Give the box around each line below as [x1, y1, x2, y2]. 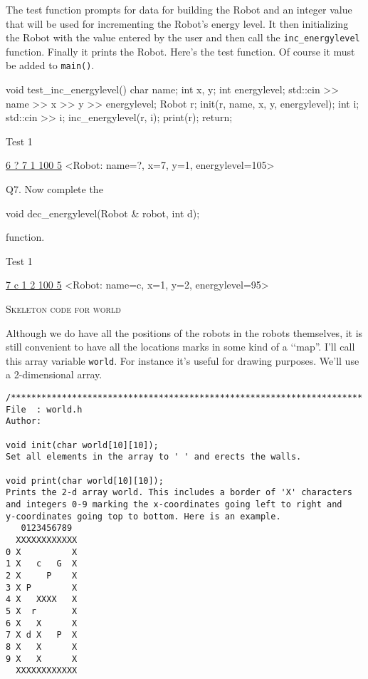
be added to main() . [6, 58, 95, 73]
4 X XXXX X [6, 594, 78, 605]
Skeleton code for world [6, 301, 121, 316]
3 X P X [6, 582, 78, 593]
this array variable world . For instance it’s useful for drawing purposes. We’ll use [6, 353, 359, 368]
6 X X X [6, 618, 78, 628]
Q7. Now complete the [6, 182, 103, 197]
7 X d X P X [6, 630, 78, 641]
